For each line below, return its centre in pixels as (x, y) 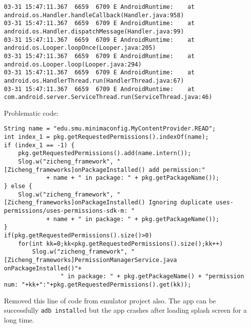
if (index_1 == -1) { (39, 145)
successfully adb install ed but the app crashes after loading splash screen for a (125, 310)
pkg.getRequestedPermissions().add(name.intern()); (105, 153)
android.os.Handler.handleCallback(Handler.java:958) (94, 15)
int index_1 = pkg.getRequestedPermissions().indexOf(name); (107, 137)
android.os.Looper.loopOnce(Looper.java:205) (80, 48)
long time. (19, 319)
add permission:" (177, 170)
